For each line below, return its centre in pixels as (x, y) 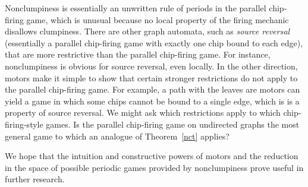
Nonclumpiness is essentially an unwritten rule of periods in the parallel (136, 8)
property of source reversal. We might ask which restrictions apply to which (143, 112)
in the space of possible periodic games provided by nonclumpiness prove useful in (154, 167)
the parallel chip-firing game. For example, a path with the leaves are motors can (153, 89)
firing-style (24, 124)
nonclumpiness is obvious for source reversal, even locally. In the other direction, (151, 66)
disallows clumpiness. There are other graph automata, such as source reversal (147, 31)
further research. (35, 179)
